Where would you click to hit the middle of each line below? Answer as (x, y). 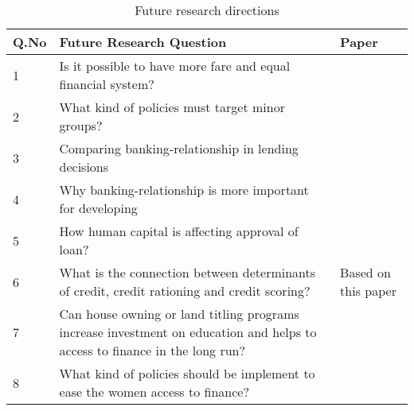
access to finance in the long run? (152, 350)
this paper (368, 291)
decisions (84, 167)
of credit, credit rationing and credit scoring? (185, 291)
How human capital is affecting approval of (179, 231)
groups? (81, 125)
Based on (365, 272)
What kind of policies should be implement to (187, 373)
